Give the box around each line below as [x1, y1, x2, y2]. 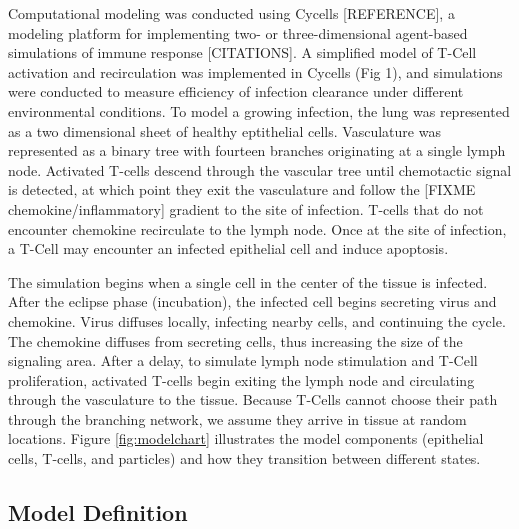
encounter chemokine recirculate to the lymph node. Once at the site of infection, [8, 218, 507, 239]
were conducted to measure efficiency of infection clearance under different [8, 81, 464, 102]
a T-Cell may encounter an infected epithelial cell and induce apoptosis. [8, 238, 449, 259]
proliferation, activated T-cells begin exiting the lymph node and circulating [8, 369, 475, 390]
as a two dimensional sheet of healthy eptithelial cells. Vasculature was [8, 120, 441, 141]
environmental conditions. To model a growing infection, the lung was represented [8, 100, 510, 121]
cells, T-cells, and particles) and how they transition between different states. [8, 448, 481, 469]
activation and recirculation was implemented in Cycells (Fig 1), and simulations [8, 61, 503, 82]
